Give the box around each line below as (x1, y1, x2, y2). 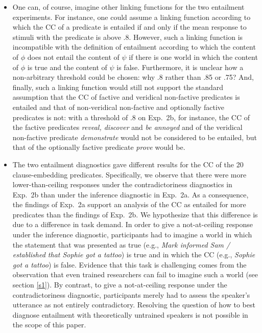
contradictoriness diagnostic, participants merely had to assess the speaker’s (12, 289, 250, 300)
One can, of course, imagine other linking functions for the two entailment (12, 2, 245, 12)
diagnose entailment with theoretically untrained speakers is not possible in (12, 309, 248, 320)
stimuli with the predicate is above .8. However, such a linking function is (12, 31, 243, 42)
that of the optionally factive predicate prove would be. (12, 142, 185, 152)
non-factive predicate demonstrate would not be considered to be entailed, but (12, 131, 257, 142)
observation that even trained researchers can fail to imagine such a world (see (12, 269, 258, 280)
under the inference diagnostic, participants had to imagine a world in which (12, 229, 252, 240)
